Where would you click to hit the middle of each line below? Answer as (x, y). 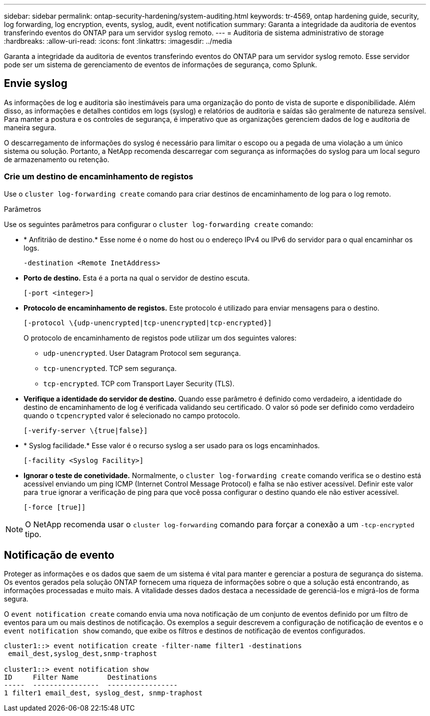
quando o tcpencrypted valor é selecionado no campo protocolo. (132, 415)
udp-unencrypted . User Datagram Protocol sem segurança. (142, 353)
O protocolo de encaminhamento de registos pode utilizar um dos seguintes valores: (160, 338)
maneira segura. (30, 127)
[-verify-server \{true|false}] (86, 430)
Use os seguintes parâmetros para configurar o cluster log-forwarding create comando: (159, 224)
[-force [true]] (55, 507)
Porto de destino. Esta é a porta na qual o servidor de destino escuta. (137, 278)
